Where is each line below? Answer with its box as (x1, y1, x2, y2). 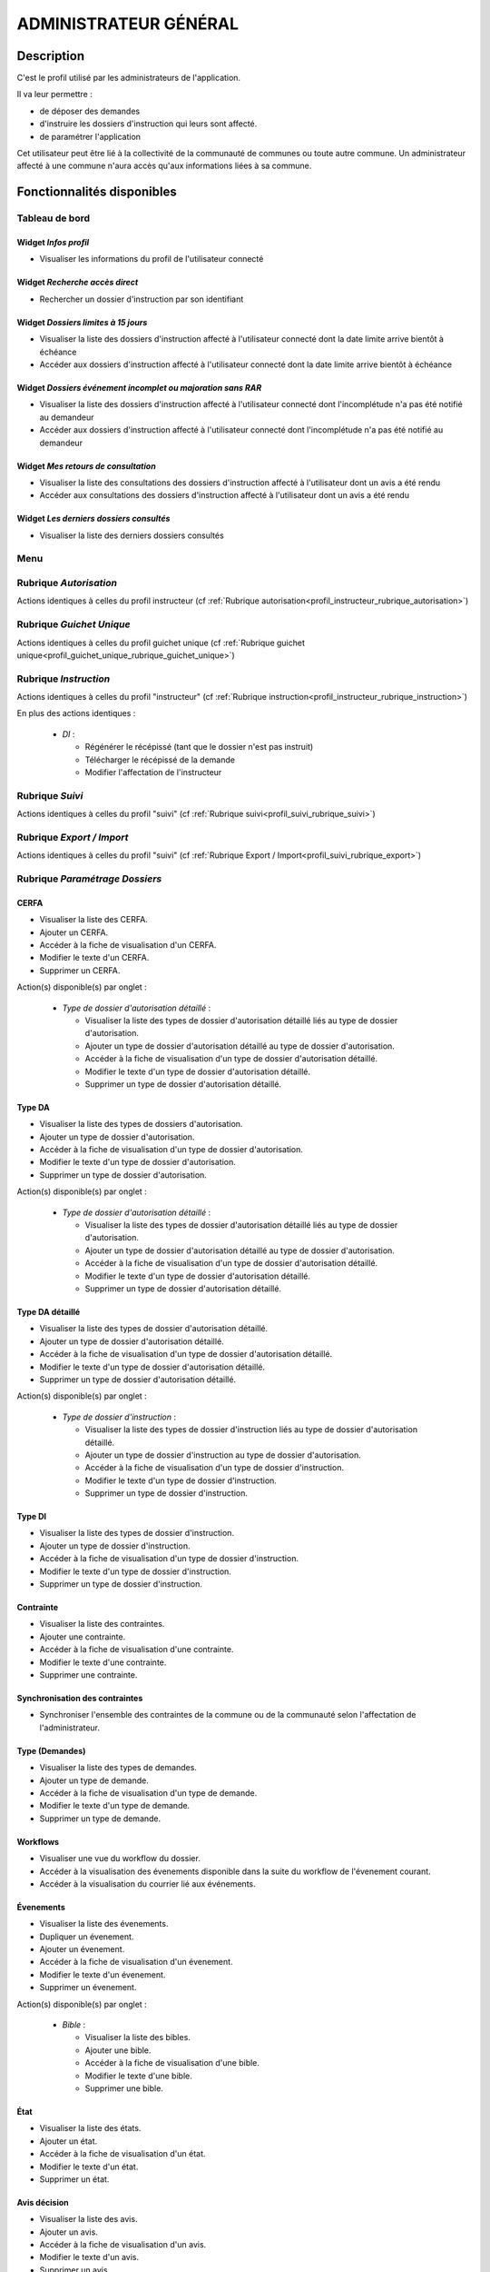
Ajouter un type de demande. (39, 1775, 149, 1786)
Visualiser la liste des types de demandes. (39, 1762, 197, 1773)
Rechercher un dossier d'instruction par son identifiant (39, 294, 244, 304)
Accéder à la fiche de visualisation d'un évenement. (39, 1957, 233, 1968)
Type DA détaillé (16, 1307, 81, 1317)
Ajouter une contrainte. (39, 1631, 126, 1642)
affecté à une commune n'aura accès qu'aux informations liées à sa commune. (16, 160, 312, 172)
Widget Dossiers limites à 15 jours (16, 316, 148, 327)
